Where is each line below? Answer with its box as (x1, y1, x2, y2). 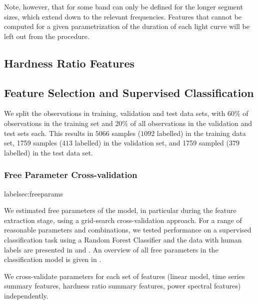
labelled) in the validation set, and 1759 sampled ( (74, 137, 229, 148)
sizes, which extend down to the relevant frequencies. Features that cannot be (4, 11, 242, 21)
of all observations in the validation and (130, 117, 252, 128)
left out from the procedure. (4, 30, 89, 41)
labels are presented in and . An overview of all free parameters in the (4, 244, 218, 254)
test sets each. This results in (4, 127, 93, 138)
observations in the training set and (4, 117, 113, 128)
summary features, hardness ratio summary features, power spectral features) (4, 280, 241, 291)
